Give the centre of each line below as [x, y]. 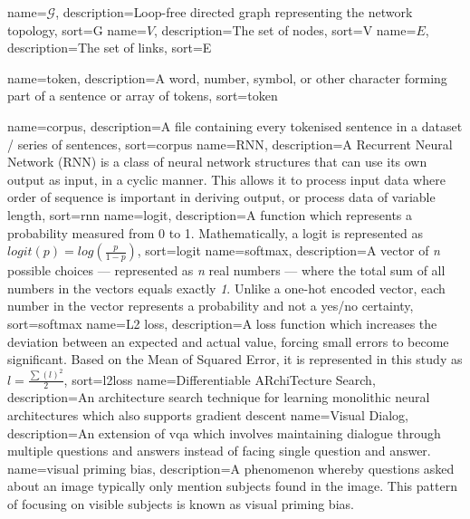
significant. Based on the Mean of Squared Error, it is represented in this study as [235, 359]
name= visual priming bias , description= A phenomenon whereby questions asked [231, 468]
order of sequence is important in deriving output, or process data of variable [221, 197]
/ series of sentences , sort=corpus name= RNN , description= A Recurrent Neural [230, 144]
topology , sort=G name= [77, 29]
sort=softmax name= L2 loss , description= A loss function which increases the [222, 323]
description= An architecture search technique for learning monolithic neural [219, 397]
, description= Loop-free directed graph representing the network [234, 12]
